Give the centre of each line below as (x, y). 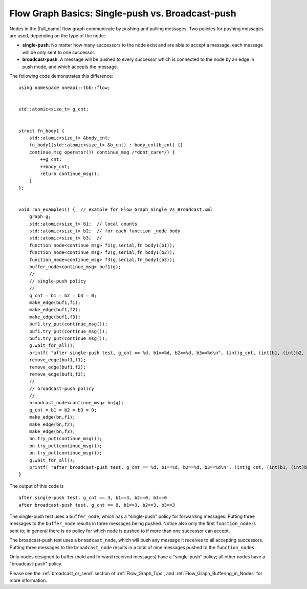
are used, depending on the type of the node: (57, 35)
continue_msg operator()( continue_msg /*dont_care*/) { (102, 152)
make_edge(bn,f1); (52, 417)
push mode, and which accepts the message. (70, 67)
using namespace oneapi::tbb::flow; (64, 88)
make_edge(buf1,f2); (55, 310)
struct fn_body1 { (42, 131)
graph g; (40, 217)
